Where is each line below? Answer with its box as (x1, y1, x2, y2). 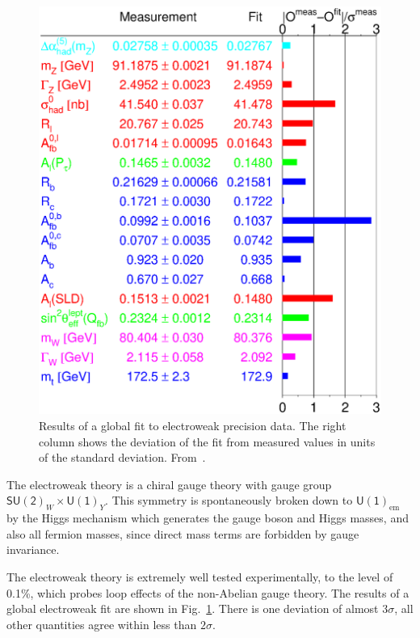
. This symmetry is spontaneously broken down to (105, 492, 353, 509)
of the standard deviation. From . (39, 449, 206, 466)
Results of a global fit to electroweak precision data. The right (39, 416, 346, 433)
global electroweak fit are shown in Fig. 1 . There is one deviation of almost (6, 600, 379, 617)
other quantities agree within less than (6, 615, 197, 632)
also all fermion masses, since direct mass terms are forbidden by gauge (6, 525, 359, 542)
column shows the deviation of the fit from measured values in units (39, 433, 376, 450)
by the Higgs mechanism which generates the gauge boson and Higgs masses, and (6, 509, 409, 526)
